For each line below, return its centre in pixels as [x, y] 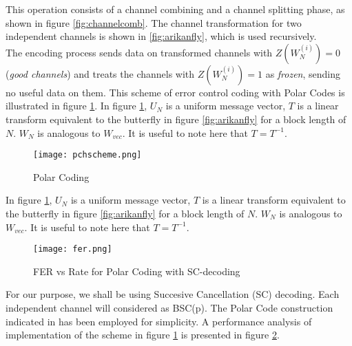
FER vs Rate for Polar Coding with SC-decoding [137, 271]
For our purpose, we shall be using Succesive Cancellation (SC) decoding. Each [173, 294]
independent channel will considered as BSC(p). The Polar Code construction [169, 308]
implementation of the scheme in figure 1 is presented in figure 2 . [143, 335]
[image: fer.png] [73, 249]
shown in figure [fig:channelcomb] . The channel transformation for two [154, 22]
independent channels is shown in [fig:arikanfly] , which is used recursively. [161, 36]
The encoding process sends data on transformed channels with [139, 52]
